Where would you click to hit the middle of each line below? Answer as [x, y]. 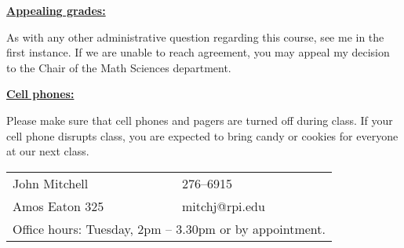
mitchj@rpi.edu [224, 206]
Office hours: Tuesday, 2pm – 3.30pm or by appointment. [169, 228]
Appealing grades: [56, 10]
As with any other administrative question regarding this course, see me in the [195, 36]
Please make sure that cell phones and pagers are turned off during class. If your [200, 120]
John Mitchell [51, 183]
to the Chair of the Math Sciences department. [119, 67]
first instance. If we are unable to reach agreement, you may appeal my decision [198, 52]
